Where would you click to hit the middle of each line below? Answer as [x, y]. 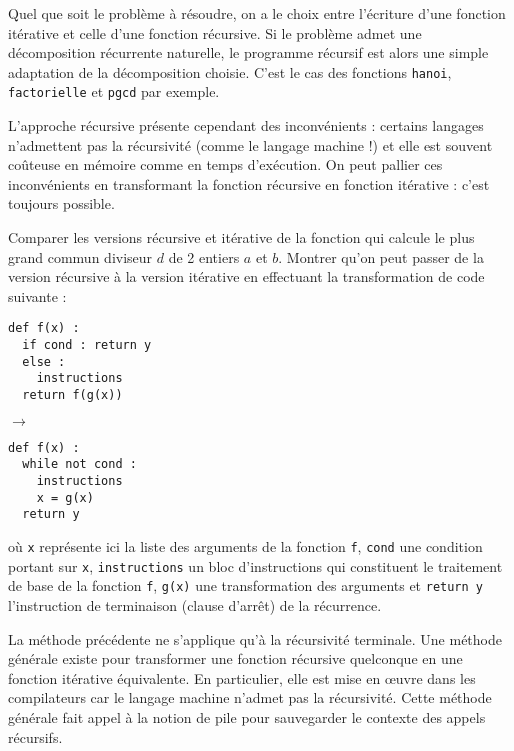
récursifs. [35, 736]
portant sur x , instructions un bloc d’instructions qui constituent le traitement [255, 565]
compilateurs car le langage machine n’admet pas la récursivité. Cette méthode [250, 697]
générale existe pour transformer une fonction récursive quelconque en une [235, 658]
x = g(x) [65, 497]
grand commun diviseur [80, 256]
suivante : [37, 295]
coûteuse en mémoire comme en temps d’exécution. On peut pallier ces [225, 164]
